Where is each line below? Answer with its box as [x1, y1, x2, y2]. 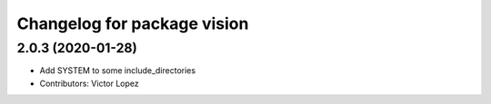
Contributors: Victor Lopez [39, 78, 140, 89]
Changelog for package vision [16, 14, 249, 33]
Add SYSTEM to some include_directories [39, 65, 195, 76]
